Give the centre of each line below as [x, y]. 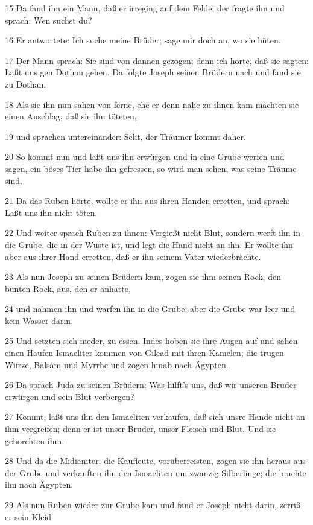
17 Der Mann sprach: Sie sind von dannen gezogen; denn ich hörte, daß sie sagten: [157, 60]
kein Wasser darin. [39, 320]
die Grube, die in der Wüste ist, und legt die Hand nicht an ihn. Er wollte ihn [149, 244]
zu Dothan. [26, 84]
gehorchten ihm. [35, 440]
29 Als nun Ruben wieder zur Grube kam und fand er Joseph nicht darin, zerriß [153, 504]
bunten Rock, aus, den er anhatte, [68, 288]
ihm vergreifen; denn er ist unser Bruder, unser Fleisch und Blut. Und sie [141, 429]
